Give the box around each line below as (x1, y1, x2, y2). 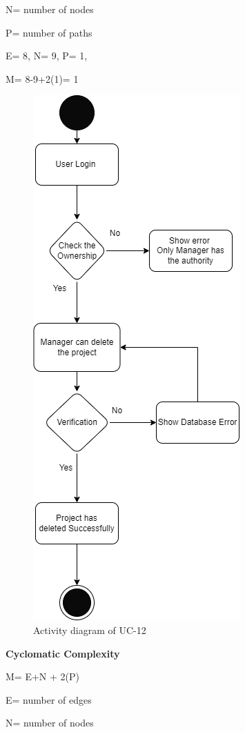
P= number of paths (6, 25, 92, 39)
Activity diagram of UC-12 (33, 622, 146, 637)
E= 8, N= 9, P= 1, (6, 48, 88, 63)
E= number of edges (6, 692, 92, 706)
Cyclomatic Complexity (6, 646, 120, 660)
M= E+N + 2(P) (6, 669, 79, 684)
